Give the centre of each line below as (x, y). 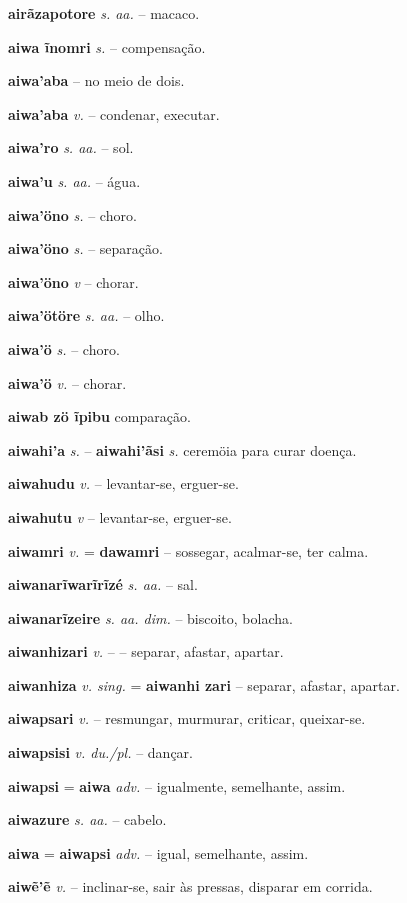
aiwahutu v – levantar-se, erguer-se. (120, 516)
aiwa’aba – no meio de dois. (96, 80)
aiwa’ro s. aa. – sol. (71, 147)
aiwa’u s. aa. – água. (74, 180)
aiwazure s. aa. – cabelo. (87, 819)
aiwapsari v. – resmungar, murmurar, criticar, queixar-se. (187, 718)
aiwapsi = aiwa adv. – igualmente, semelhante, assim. (177, 785)
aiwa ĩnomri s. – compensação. (107, 46)
